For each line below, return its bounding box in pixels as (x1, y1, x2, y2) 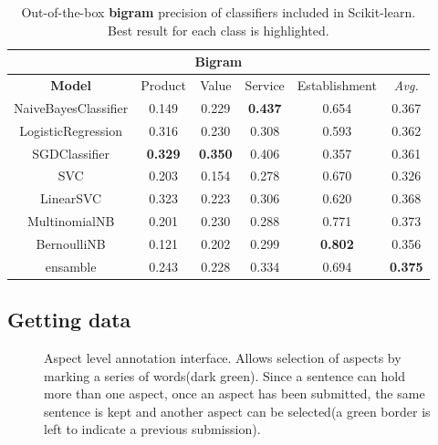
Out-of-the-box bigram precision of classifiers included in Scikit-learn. (21, 3, 416, 21)
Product (141, 76, 186, 95)
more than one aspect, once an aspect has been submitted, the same (44, 384, 425, 403)
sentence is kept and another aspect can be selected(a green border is (44, 401, 431, 420)
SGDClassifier (32, 143, 110, 162)
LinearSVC (40, 189, 102, 208)
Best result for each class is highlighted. (108, 20, 329, 39)
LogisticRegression (19, 120, 122, 140)
